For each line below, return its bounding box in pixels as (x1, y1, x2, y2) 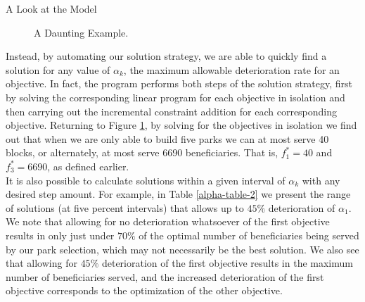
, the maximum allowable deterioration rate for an (123, 62, 340, 77)
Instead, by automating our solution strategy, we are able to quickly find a (6, 49, 327, 63)
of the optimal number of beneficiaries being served (139, 227, 359, 242)
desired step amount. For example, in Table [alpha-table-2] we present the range (6, 187, 351, 201)
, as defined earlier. (47, 158, 129, 173)
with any (302, 172, 340, 187)
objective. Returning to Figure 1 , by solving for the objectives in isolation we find (6, 118, 357, 132)
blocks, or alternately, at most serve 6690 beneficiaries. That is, (6, 145, 278, 160)
